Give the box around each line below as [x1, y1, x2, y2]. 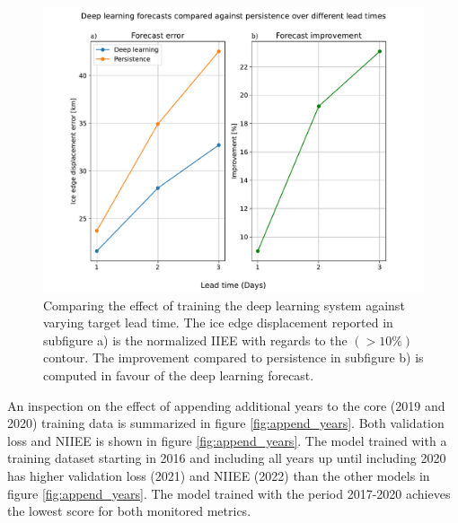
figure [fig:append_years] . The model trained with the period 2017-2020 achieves [7, 484, 451, 502]
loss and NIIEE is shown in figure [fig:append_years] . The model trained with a [7, 431, 447, 449]
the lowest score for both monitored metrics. [7, 501, 251, 520]
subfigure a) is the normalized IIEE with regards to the [43, 330, 348, 349]
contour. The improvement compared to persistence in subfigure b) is [43, 348, 424, 367]
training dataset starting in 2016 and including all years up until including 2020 [7, 449, 446, 467]
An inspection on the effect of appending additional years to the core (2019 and [7, 396, 445, 414]
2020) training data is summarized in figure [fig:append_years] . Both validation [7, 414, 445, 432]
